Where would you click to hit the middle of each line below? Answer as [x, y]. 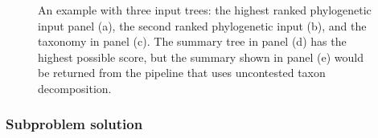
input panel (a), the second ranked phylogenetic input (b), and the [202, 25]
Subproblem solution [74, 124]
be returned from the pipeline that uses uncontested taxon [182, 73]
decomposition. [75, 88]
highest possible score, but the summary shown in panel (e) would [201, 57]
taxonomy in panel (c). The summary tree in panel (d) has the [192, 41]
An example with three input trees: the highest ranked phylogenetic [205, 10]
